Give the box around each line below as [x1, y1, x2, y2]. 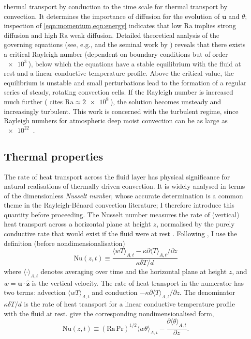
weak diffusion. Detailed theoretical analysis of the [70, 30, 220, 40]
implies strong [194, 20, 236, 31]
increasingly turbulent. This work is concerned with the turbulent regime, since [4, 106, 238, 116]
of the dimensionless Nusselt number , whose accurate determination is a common [4, 190, 243, 200]
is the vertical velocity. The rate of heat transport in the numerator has [32, 277, 244, 288]
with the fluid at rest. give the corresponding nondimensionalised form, [4, 308, 214, 318]
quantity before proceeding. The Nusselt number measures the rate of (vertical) [4, 209, 239, 219]
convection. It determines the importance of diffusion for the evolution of [4, 11, 220, 21]
